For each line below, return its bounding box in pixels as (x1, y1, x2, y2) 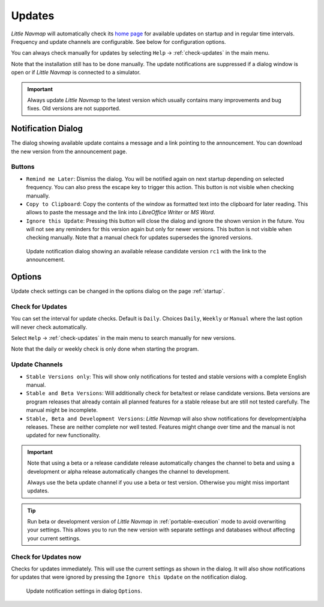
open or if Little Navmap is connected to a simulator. (11, 69, 141, 76)
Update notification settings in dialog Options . (26, 587, 142, 594)
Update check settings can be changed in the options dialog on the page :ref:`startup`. (11, 288, 225, 295)
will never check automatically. (11, 323, 87, 330)
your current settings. (27, 534, 81, 542)
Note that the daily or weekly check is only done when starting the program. (11, 345, 199, 352)
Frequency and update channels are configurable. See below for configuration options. (11, 38, 226, 45)
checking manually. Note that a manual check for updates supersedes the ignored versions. (26, 234, 253, 241)
